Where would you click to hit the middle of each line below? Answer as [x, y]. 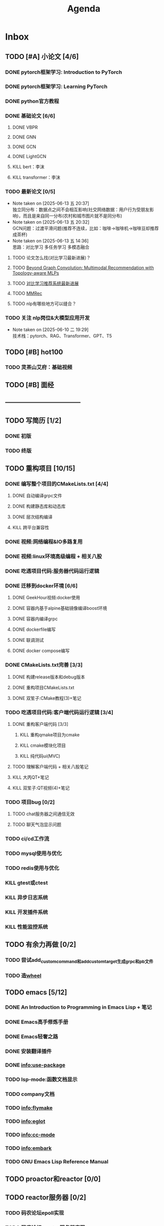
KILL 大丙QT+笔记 [31, 777]
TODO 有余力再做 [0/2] [41, 945]
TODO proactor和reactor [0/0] [53, 1179]
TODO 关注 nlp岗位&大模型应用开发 [48, 318]
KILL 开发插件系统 [27, 912]
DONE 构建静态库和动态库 [39, 506]
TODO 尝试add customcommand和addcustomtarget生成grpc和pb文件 [79, 960]
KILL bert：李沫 [28, 167]
